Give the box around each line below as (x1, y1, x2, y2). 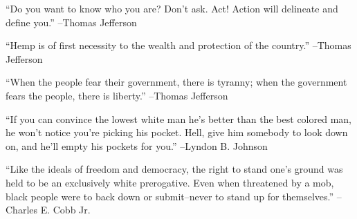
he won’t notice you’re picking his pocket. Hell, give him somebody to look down (6, 125, 348, 140)
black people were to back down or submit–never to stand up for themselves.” (6, 189, 334, 203)
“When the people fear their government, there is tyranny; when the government (6, 75, 347, 89)
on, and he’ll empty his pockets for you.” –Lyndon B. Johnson (6, 138, 268, 153)
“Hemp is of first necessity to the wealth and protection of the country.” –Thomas (6, 38, 351, 53)
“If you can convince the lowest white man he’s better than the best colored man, (6, 111, 351, 126)
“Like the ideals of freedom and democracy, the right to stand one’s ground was (6, 162, 343, 176)
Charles (6, 202, 38, 217)
